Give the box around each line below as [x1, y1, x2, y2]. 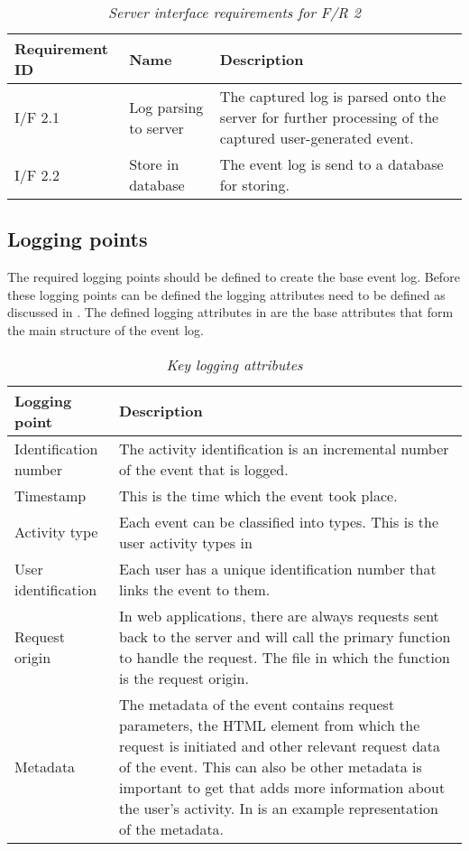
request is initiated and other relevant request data [119, 734, 441, 756]
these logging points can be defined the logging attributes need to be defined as [7, 285, 446, 304]
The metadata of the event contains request [119, 693, 395, 715]
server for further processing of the [219, 107, 439, 127]
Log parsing [129, 96, 204, 117]
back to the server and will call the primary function [119, 625, 451, 647]
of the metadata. [119, 818, 225, 839]
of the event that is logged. [119, 458, 289, 480]
